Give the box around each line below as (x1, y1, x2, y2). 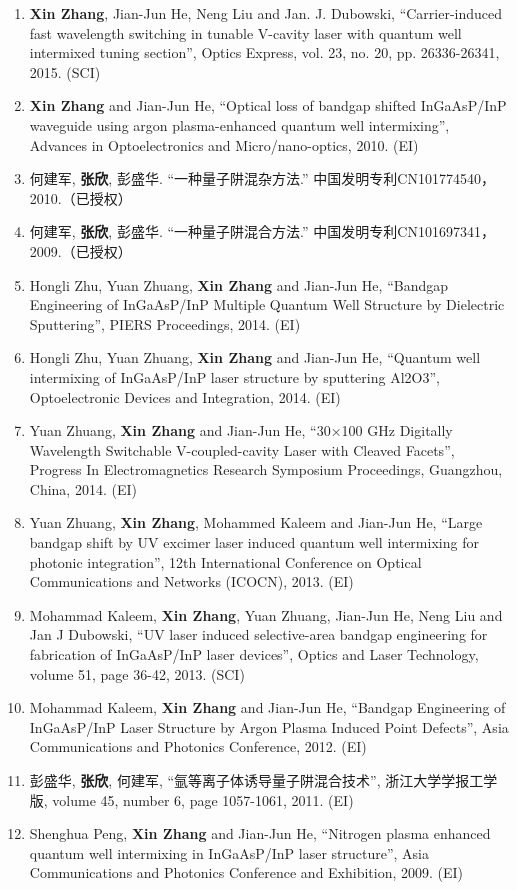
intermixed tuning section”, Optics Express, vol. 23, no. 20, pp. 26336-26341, (29, 42, 500, 63)
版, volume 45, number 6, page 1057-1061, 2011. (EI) (29, 789, 354, 810)
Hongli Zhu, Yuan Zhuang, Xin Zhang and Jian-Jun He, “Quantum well (29, 347, 481, 368)
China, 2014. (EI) (29, 478, 137, 499)
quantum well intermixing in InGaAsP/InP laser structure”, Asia (29, 842, 429, 863)
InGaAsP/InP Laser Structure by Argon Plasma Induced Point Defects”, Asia (29, 716, 509, 737)
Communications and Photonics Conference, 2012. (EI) (29, 736, 367, 757)
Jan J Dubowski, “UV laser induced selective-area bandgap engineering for (29, 624, 488, 645)
